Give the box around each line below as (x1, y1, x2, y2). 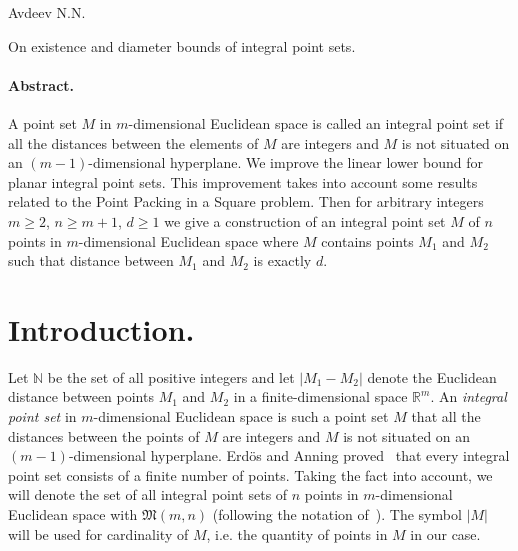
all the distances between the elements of (8, 132, 259, 153)
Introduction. (8, 308, 195, 349)
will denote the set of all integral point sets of (8, 484, 288, 505)
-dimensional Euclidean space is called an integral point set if (128, 112, 504, 133)
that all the (411, 406, 481, 427)
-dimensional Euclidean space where (78, 230, 299, 251)
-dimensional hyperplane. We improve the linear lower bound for (88, 152, 483, 173)
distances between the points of (8, 425, 200, 446)
